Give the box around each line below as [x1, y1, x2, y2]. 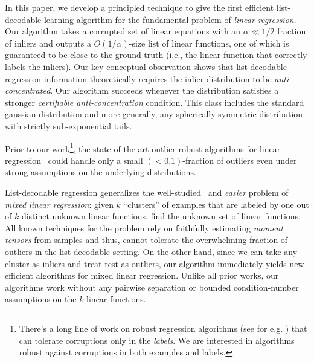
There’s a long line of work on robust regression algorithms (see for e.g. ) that [19, 322, 307, 334]
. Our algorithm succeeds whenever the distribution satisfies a [50, 84, 279, 97]
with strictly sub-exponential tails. [5, 119, 132, 132]
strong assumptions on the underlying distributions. [5, 166, 196, 178]
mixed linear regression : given [5, 198, 114, 210]
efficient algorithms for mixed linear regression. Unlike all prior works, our [5, 269, 279, 282]
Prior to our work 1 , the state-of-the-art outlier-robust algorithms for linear [5, 140, 281, 155]
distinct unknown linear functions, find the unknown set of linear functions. [21, 210, 301, 222]
